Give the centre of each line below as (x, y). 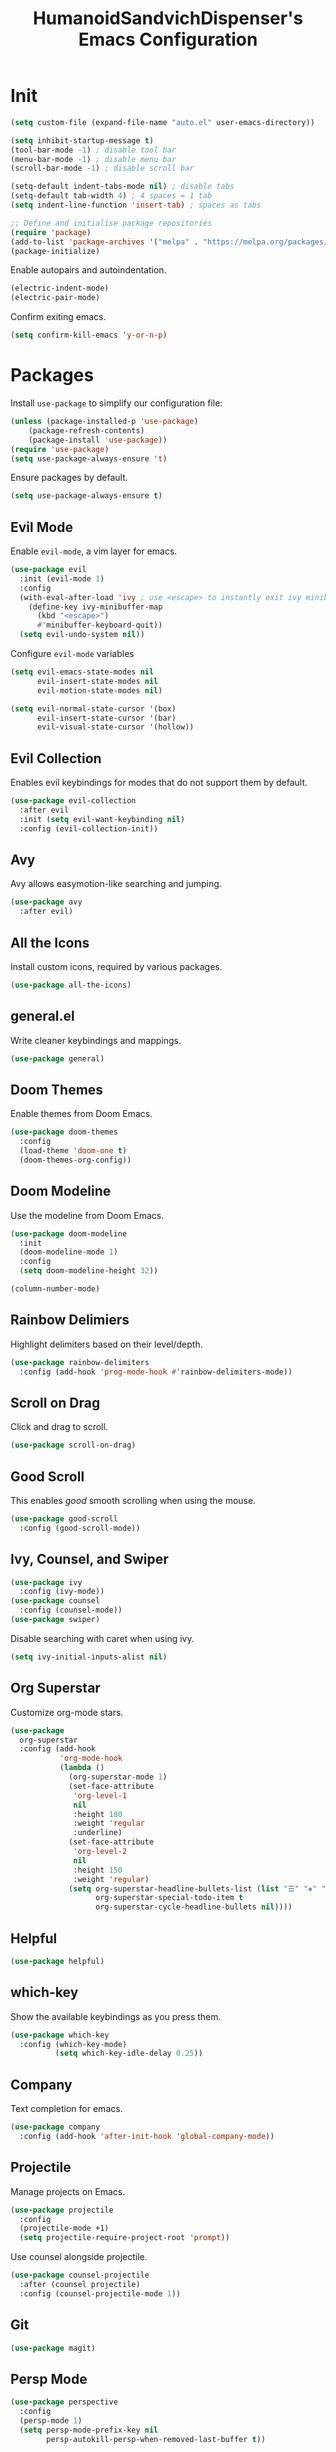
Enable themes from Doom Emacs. (81, 1114)
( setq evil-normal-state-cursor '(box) (93, 708)
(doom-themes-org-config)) (75, 1160)
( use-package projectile (62, 2210)
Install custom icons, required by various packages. (116, 966)
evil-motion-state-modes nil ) (99, 690)
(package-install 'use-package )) (98, 440)
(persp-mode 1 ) (51, 2421)
